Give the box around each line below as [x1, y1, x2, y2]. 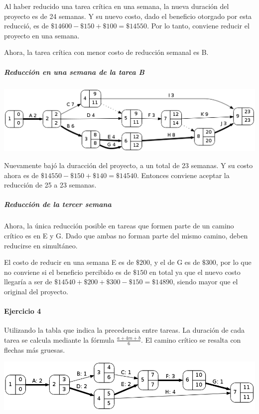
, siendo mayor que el [173, 276, 238, 287]
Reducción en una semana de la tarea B [4, 66, 144, 77]
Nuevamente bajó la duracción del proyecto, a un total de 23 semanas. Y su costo [4, 160, 253, 170]
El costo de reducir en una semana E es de [4, 257, 134, 267]
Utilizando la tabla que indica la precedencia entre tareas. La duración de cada [4, 325, 245, 335]
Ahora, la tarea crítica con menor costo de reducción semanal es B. [4, 47, 209, 57]
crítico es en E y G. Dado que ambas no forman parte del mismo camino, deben [4, 230, 248, 240]
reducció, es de [4, 20, 49, 31]
